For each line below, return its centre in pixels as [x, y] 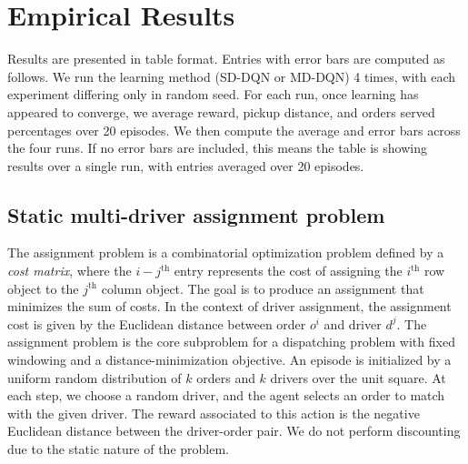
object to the [43, 288]
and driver [353, 323]
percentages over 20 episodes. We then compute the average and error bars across [234, 130]
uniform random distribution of [95, 377]
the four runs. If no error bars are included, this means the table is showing [217, 148]
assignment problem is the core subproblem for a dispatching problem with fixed [231, 342]
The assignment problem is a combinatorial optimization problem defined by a [226, 252]
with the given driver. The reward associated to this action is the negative [214, 413]
